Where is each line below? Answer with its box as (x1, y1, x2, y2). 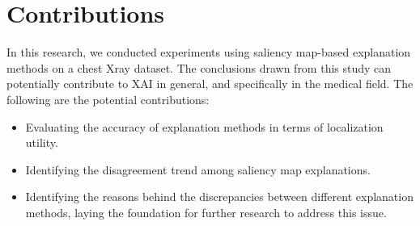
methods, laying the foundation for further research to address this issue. (25, 203, 387, 220)
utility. (25, 134, 58, 151)
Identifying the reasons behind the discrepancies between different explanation (25, 188, 414, 205)
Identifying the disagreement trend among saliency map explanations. (25, 161, 371, 178)
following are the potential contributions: (6, 90, 210, 107)
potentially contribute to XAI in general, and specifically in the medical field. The (6, 75, 414, 92)
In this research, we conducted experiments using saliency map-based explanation (6, 44, 411, 61)
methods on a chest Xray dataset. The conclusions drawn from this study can (6, 59, 392, 76)
